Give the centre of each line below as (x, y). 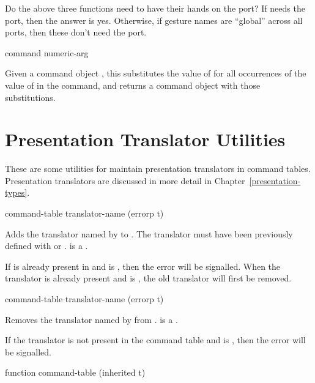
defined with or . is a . (46, 246)
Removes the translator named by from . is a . (91, 319)
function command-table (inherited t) (75, 372)
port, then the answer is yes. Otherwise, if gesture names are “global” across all (154, 20)
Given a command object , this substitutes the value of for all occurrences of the (156, 73)
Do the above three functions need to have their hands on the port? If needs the (155, 8)
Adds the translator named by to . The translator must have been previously (149, 233)
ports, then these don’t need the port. (76, 32)
